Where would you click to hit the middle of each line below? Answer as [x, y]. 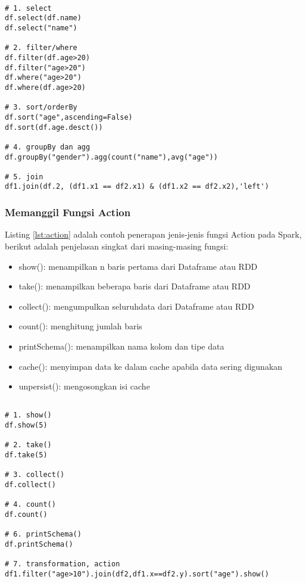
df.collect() [30, 484]
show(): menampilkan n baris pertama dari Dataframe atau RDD [138, 266]
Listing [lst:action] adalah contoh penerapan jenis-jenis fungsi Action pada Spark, [153, 234]
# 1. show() [28, 415]
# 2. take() [28, 445]
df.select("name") [41, 28]
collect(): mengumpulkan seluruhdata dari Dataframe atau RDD [136, 306]
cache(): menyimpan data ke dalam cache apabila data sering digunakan [151, 366]
